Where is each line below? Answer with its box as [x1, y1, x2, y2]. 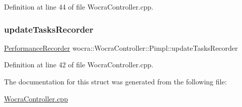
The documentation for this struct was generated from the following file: [4, 76, 227, 86]
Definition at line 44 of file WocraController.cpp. [4, 2, 153, 12]
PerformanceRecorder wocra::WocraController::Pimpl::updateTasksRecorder [4, 42, 238, 53]
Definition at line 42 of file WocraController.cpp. [4, 59, 153, 70]
